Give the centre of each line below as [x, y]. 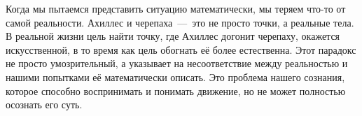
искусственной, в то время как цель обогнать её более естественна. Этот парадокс [181, 49]
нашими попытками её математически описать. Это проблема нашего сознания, [175, 77]
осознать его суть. [44, 104]
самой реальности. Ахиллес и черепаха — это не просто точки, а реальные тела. [180, 22]
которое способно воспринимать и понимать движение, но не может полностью [176, 90]
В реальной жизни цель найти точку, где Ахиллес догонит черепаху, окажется [173, 36]
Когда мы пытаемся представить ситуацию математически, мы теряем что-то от [176, 8]
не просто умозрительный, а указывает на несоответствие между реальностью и [177, 63]
